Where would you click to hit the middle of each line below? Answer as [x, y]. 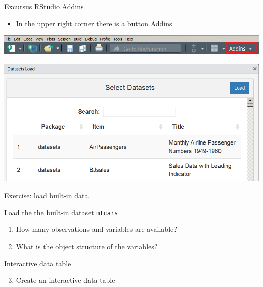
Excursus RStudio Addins [44, 6]
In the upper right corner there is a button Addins [94, 23]
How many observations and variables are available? [96, 229]
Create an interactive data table [65, 280]
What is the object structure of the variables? [87, 246]
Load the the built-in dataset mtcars [61, 212]
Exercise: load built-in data [46, 195]
